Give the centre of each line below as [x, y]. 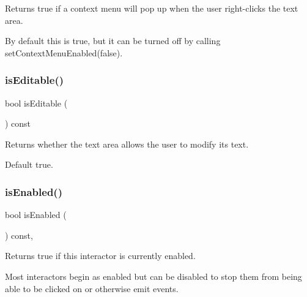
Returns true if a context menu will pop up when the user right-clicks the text [152, 8]
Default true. [29, 164]
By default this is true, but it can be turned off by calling [113, 41]
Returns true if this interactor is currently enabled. [100, 256]
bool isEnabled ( [36, 215]
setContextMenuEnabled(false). [64, 52]
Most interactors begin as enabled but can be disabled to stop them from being [153, 276]
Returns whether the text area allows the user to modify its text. [127, 144]
